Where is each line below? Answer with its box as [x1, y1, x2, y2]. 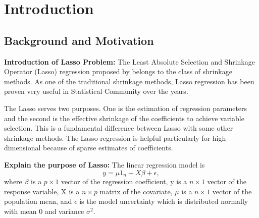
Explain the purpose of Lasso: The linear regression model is [4, 159, 205, 170]
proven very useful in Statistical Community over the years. [4, 86, 188, 96]
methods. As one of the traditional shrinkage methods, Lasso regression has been [4, 76, 254, 86]
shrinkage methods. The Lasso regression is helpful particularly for [4, 132, 211, 143]
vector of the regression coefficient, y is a [61, 176, 187, 186]
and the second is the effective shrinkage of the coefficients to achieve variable [4, 113, 244, 123]
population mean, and [4, 196, 72, 206]
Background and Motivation [4, 32, 154, 48]
